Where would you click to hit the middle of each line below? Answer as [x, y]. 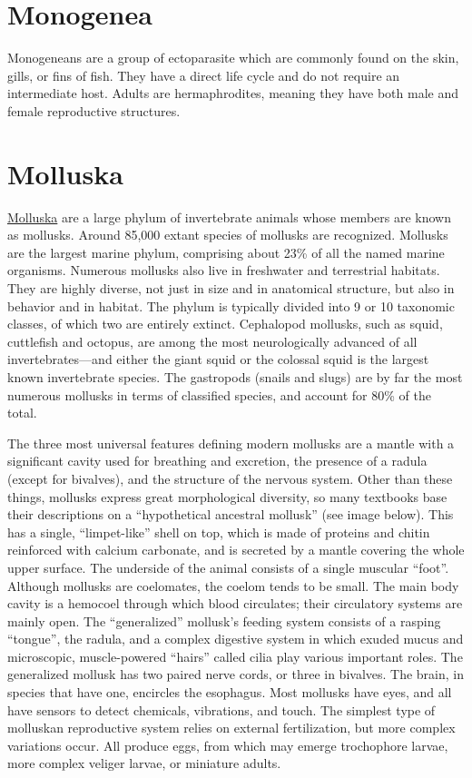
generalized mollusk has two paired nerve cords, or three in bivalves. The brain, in [236, 674]
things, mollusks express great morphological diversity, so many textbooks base [227, 496]
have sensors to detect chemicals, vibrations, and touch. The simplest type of [221, 709]
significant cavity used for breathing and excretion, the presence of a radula [217, 461]
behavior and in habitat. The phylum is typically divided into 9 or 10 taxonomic [231, 305]
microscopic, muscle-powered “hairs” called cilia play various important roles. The [235, 656]
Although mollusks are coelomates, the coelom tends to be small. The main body [233, 585]
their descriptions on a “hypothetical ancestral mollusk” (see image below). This [231, 514]
